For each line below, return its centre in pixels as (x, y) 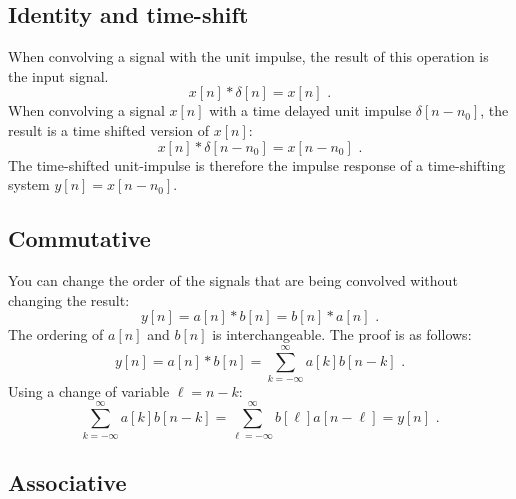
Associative (67, 481)
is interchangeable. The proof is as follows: (342, 334)
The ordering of (56, 334)
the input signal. (58, 75)
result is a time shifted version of (109, 129)
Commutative (79, 238)
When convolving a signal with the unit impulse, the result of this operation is (248, 56)
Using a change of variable (89, 390)
